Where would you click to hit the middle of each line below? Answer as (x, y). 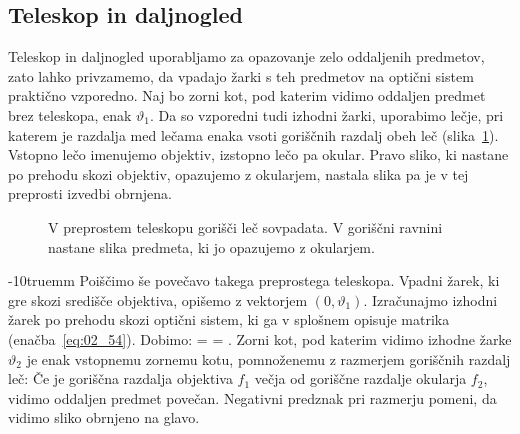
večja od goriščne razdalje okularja (360, 378)
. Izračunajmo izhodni (430, 299)
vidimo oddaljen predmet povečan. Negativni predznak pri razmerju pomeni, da (252, 397)
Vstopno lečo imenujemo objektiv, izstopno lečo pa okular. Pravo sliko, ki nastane (258, 154)
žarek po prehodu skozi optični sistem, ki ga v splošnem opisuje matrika (229, 319)
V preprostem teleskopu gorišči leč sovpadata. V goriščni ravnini (245, 226)
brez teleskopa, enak (70, 114)
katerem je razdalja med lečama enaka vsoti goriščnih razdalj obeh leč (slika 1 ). (253, 134)
